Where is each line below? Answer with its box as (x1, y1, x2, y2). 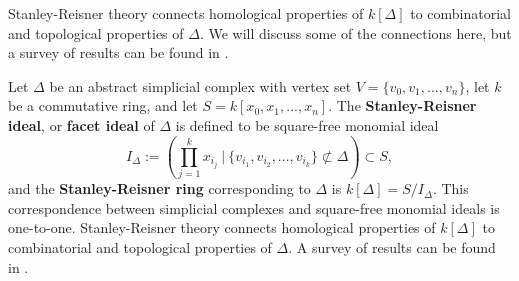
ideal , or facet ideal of (8, 114, 155, 135)
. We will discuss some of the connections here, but (199, 22, 512, 43)
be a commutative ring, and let (8, 95, 198, 116)
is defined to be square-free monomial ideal (175, 114, 439, 135)
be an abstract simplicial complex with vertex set (49, 75, 352, 96)
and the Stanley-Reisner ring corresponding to (8, 178, 311, 199)
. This (432, 178, 469, 199)
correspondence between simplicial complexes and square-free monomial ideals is (8, 197, 500, 218)
